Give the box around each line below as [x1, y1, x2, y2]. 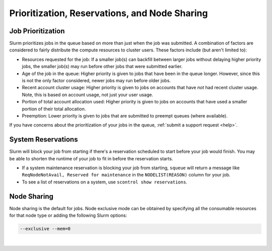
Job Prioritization [9, 27, 65, 35]
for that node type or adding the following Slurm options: [9, 212, 127, 219]
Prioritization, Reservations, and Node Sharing [9, 8, 208, 19]
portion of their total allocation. [22, 106, 86, 112]
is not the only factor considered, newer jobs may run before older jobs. [22, 78, 171, 84]
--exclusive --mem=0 [20, 226, 71, 232]
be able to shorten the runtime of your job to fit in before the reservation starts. [9, 155, 173, 161]
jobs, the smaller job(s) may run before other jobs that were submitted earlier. [22, 64, 183, 70]
